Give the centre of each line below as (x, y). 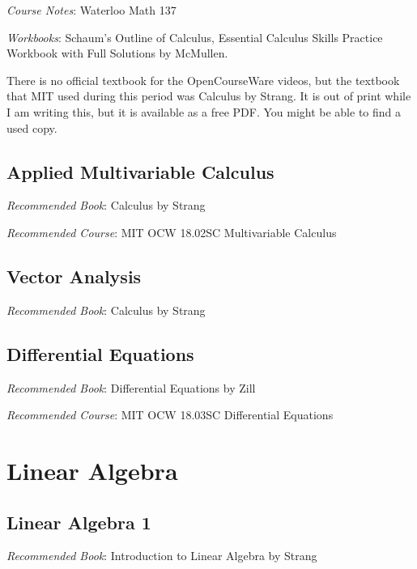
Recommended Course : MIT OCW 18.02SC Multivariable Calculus (172, 232)
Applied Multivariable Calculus (140, 171)
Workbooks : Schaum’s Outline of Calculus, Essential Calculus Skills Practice (195, 37)
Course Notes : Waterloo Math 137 (91, 10)
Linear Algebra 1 (79, 522)
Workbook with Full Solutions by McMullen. (117, 53)
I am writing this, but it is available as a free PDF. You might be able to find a (204, 111)
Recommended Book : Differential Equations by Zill (131, 387)
